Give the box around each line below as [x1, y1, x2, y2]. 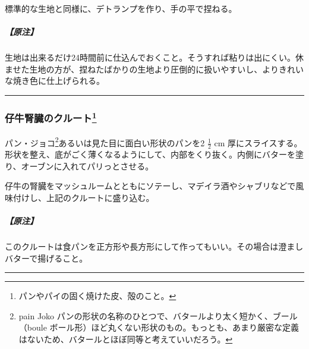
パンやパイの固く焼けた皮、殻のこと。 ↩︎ [18, 290, 176, 302]
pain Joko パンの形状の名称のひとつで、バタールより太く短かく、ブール [18, 309, 298, 322]
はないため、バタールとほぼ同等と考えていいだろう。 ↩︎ [18, 333, 233, 345]
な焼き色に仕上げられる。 [5, 74, 105, 87]
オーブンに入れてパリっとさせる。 [21, 159, 154, 172]
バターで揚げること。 [5, 251, 88, 264]
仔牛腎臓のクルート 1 [5, 109, 97, 125]
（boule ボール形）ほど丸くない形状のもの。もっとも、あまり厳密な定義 [18, 321, 299, 334]
